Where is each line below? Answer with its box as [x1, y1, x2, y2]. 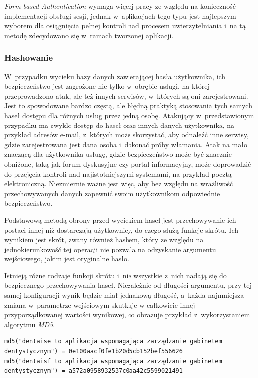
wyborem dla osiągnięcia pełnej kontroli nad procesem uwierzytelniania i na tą [4, 20, 246, 31]
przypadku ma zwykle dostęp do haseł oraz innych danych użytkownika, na [4, 120, 235, 130]
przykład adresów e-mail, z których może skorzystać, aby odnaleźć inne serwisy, [4, 129, 249, 140]
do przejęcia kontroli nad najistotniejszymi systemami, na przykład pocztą [4, 168, 232, 179]
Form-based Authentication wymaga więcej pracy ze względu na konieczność [4, 1, 236, 11]
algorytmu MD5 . [4, 319, 55, 329]
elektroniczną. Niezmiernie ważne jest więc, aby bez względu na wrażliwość [4, 178, 233, 189]
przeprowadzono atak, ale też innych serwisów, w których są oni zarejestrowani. [4, 90, 248, 101]
